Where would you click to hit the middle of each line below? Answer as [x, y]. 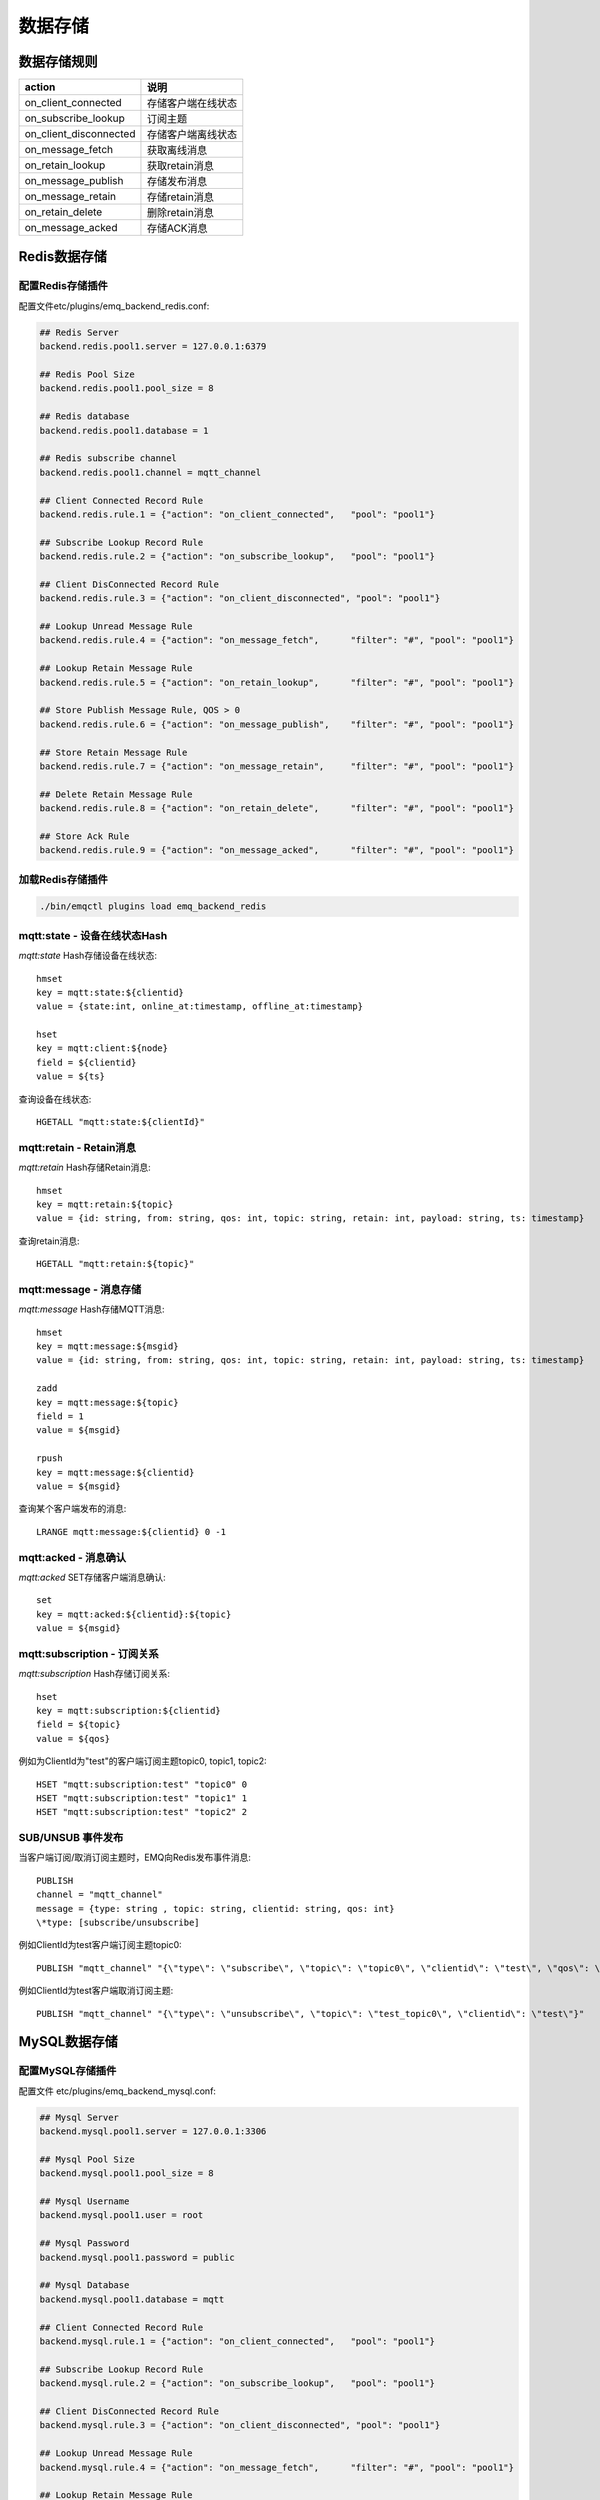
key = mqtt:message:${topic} [107, 1402]
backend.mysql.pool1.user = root [121, 2215]
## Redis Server [79, 332]
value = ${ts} [70, 1076]
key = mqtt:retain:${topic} [105, 1204]
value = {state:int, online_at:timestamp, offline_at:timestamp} [200, 1006]
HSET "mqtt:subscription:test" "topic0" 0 [142, 1784]
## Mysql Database [84, 2285]
